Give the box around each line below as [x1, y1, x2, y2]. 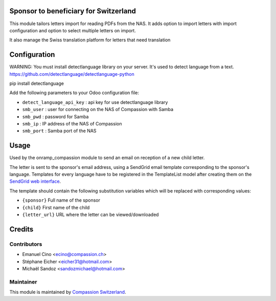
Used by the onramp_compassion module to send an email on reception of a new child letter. [9, 155, 205, 161]
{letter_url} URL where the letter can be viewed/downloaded [22, 211, 159, 218]
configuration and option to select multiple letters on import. [9, 27, 136, 33]
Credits [9, 225, 34, 233]
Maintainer [9, 278, 37, 285]
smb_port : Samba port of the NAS [22, 128, 97, 134]
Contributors [9, 241, 42, 248]
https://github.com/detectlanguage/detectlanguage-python [9, 71, 135, 77]
